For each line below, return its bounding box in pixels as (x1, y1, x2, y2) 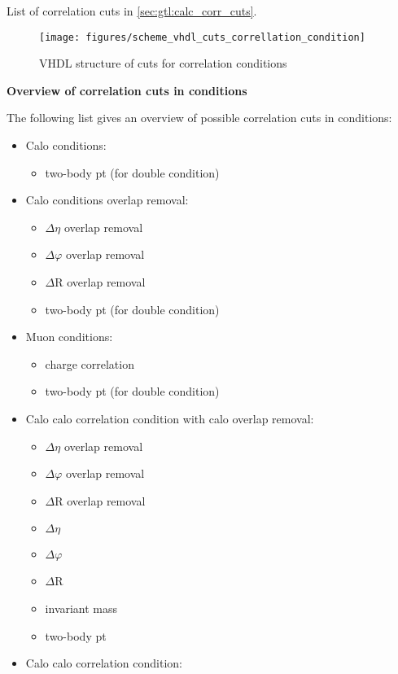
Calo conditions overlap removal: (25, 191, 189, 208)
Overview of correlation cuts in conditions (7, 81, 247, 98)
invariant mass (45, 599, 118, 616)
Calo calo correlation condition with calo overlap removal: (25, 409, 314, 427)
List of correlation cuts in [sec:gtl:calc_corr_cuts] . (7, 2, 257, 19)
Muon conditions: (25, 328, 113, 345)
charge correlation (45, 355, 134, 372)
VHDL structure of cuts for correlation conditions (39, 55, 287, 72)
